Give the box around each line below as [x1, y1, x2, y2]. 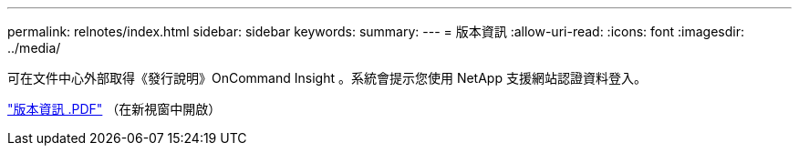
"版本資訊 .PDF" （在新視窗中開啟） [7, 101, 222, 117]
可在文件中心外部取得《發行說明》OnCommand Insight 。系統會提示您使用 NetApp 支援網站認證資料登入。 [7, 70, 647, 86]
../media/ [7, 40, 61, 56]
